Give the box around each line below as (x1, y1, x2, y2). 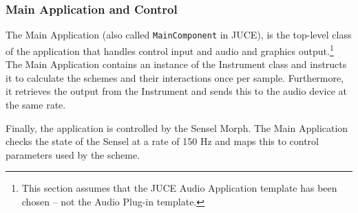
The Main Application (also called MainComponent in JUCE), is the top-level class (6, 27, 352, 42)
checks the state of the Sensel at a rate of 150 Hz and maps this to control (6, 134, 319, 148)
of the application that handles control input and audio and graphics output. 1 (6, 41, 334, 58)
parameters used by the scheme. (6, 147, 140, 161)
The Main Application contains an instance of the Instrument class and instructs (6, 57, 347, 71)
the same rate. (6, 97, 66, 111)
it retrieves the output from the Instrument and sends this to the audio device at (6, 84, 347, 98)
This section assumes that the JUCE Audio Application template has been (21, 181, 337, 195)
